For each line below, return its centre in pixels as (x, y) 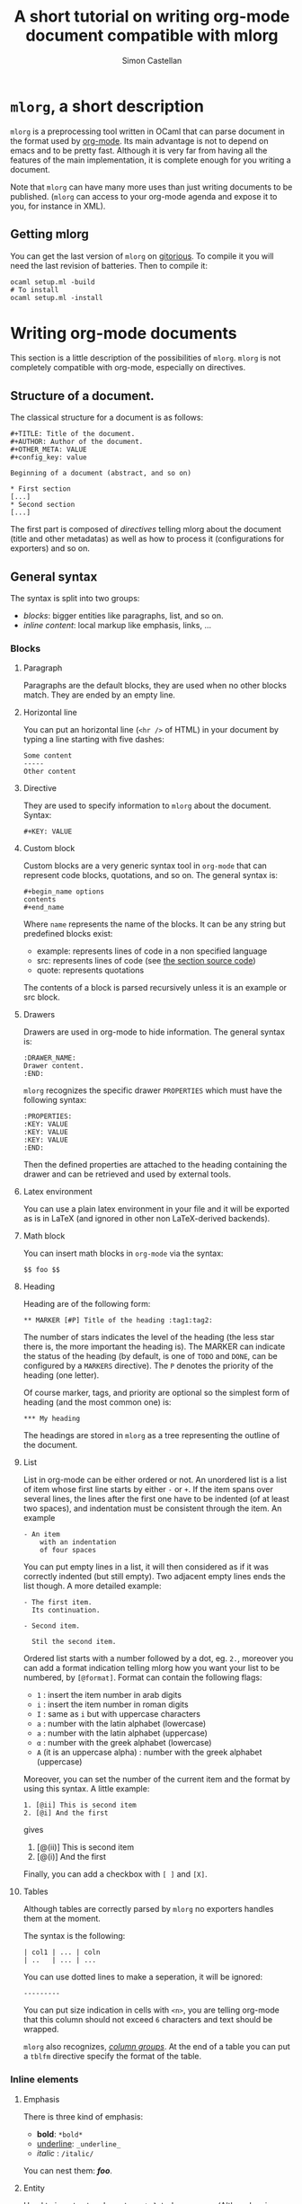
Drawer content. (53, 1066)
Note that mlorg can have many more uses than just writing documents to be (151, 187)
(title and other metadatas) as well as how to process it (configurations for (147, 539)
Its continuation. (66, 1611)
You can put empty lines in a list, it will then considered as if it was (146, 1567)
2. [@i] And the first (66, 1813)
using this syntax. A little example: (86, 1789)
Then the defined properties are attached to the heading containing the (155, 1165)
